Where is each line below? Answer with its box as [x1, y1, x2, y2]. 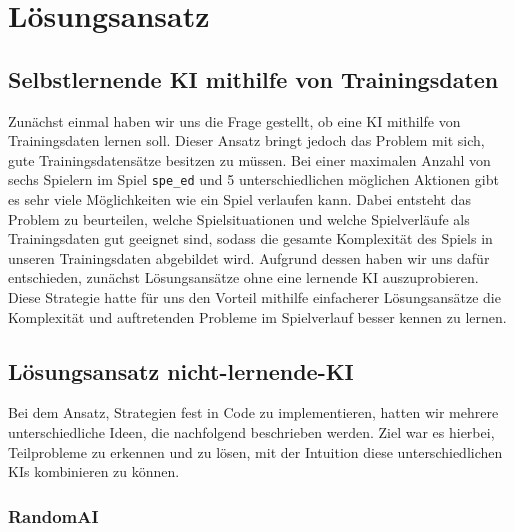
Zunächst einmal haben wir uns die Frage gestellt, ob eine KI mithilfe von [8, 110, 461, 131]
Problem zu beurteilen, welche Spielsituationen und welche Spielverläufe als [8, 208, 470, 229]
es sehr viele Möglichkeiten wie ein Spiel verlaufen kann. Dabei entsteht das [8, 189, 471, 210]
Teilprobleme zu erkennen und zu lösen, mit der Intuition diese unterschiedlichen [8, 441, 503, 462]
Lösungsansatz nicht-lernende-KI [8, 355, 354, 386]
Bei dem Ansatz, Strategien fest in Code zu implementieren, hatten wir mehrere [8, 402, 499, 423]
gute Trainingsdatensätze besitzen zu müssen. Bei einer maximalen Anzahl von [8, 149, 491, 170]
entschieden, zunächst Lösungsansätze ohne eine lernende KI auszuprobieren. [8, 267, 479, 288]
